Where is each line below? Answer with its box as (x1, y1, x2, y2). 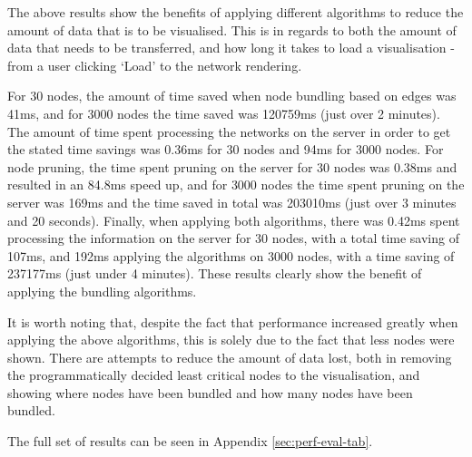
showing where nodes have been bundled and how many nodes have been (7, 383, 413, 402)
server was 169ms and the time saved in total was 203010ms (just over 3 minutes (7, 192, 457, 211)
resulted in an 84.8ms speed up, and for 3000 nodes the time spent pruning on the (7, 175, 465, 194)
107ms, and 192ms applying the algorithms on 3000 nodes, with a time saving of (7, 246, 455, 265)
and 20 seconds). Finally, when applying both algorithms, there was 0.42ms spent (7, 210, 460, 229)
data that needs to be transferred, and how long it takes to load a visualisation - (7, 38, 455, 57)
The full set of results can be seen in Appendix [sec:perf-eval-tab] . (7, 432, 373, 451)
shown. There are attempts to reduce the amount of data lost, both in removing (7, 347, 452, 366)
